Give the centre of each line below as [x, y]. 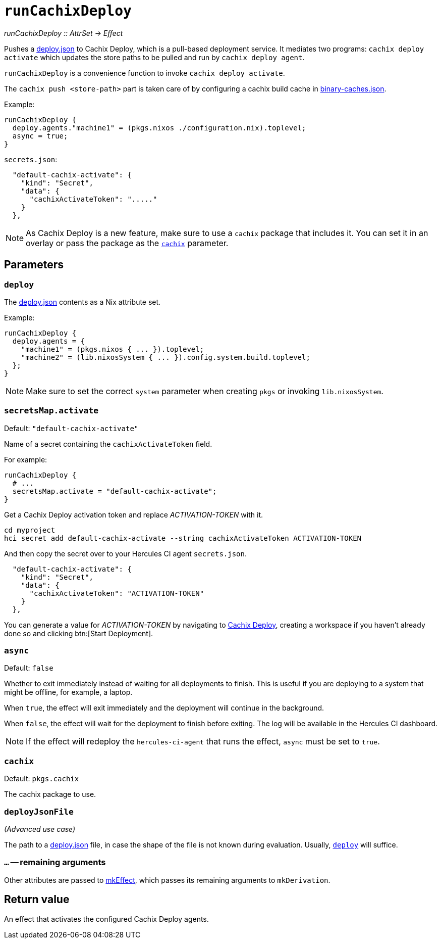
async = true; [40, 136]
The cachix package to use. [50, 794]
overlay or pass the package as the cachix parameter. [127, 243]
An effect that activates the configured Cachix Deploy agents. [106, 919]
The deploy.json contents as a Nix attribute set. [82, 302]
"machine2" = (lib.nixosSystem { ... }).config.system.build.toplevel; [166, 357]
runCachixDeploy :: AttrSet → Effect [64, 33]
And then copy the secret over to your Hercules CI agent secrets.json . [126, 553]
